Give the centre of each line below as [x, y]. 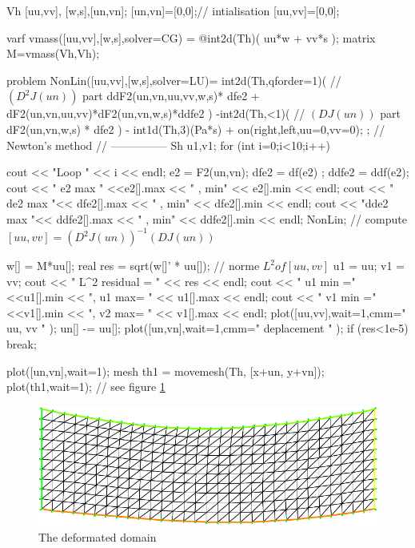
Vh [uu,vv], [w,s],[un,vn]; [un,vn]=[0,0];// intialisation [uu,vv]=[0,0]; [173, 10]
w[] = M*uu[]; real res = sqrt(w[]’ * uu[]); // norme [133, 266]
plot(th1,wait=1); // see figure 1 [86, 387]
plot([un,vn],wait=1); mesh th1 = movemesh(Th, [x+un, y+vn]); [166, 371]
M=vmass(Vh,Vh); [53, 53]
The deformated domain [98, 536]
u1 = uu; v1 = [369, 266]
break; [22, 344]
